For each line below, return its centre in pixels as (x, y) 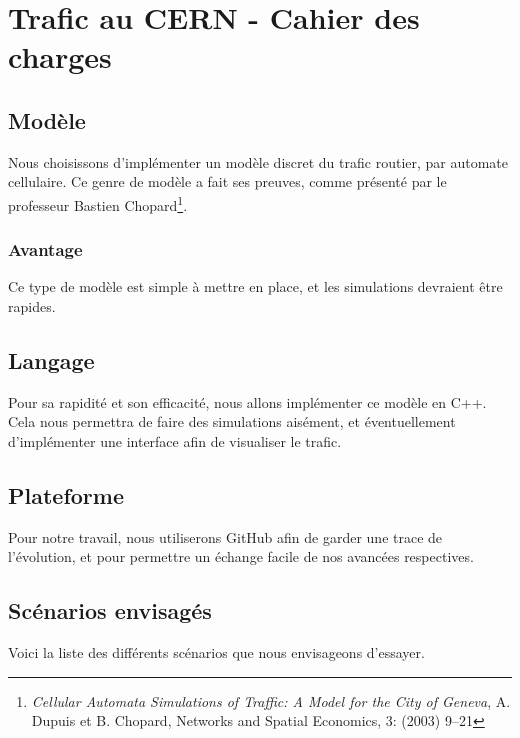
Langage (51, 360)
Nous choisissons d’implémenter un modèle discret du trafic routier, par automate (258, 161)
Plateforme (66, 494)
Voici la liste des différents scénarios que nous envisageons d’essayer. (216, 652)
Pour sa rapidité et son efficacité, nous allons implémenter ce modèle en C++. (247, 401)
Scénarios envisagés (110, 610)
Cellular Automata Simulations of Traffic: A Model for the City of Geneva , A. (271, 700)
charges (60, 56)
